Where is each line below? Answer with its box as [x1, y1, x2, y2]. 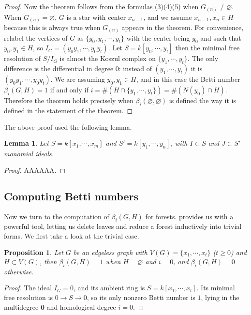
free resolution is [4, 292, 53, 302]
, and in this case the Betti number [136, 74, 240, 84]
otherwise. [4, 266, 34, 276]
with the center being [126, 32, 190, 43]
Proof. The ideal [4, 283, 52, 293]
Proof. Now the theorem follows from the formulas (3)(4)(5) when [4, 1, 199, 11]
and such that [200, 32, 241, 43]
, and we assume [143, 12, 192, 22]
